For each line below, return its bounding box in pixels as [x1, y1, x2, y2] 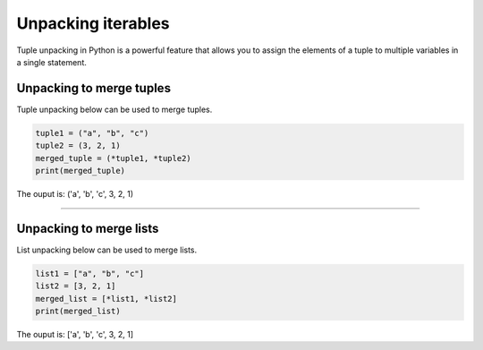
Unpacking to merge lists [16, 220, 159, 236]
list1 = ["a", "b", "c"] [35, 269, 145, 278]
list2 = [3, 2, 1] [35, 281, 116, 291]
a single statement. [16, 56, 87, 67]
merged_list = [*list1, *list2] [35, 294, 178, 303]
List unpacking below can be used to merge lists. [16, 244, 198, 255]
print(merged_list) [35, 306, 121, 317]
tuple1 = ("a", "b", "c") [35, 128, 149, 138]
